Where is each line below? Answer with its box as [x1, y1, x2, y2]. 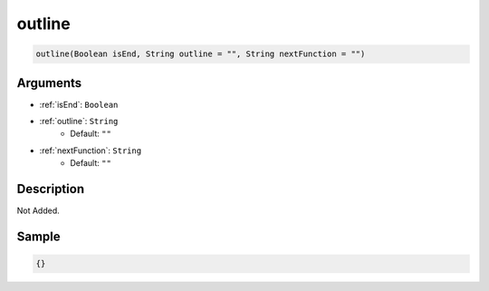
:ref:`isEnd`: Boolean [39, 99, 119, 110]
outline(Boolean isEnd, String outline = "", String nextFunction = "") [35, 49, 366, 59]
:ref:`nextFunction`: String [39, 145, 142, 156]
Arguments [16, 75, 82, 91]
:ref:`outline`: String [39, 116, 119, 127]
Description [16, 181, 85, 197]
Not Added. [16, 205, 61, 217]
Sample [16, 228, 61, 244]
